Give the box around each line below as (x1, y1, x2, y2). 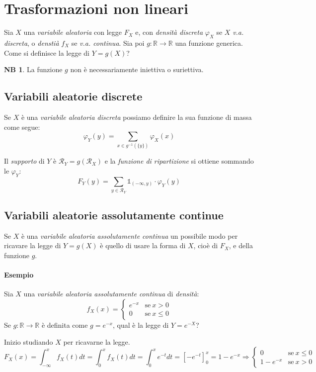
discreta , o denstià (4, 37, 59, 48)
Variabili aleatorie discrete (4, 89, 143, 104)
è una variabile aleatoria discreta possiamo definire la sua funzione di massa (21, 111, 252, 122)
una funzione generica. (175, 37, 243, 48)
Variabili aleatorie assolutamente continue (4, 207, 224, 222)
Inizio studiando (4, 336, 53, 347)
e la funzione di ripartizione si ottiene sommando (104, 156, 254, 166)
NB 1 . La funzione (4, 64, 63, 75)
